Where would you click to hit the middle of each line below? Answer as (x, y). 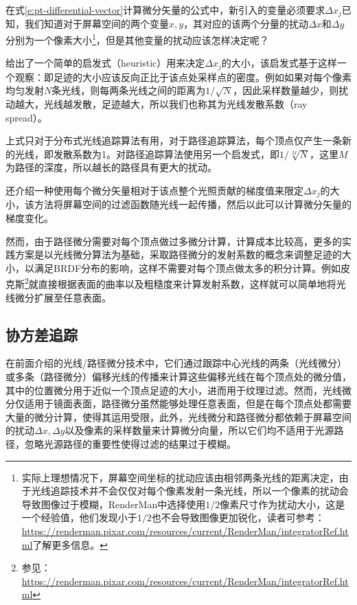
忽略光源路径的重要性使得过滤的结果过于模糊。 (130, 443)
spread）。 (26, 117)
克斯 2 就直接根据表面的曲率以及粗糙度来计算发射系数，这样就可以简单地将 (171, 283)
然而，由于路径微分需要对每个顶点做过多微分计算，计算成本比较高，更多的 (174, 241)
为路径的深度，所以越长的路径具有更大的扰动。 (111, 167)
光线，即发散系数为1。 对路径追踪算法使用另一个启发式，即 (147, 153)
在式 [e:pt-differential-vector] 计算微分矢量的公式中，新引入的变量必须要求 (165, 10)
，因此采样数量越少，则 (286, 90)
